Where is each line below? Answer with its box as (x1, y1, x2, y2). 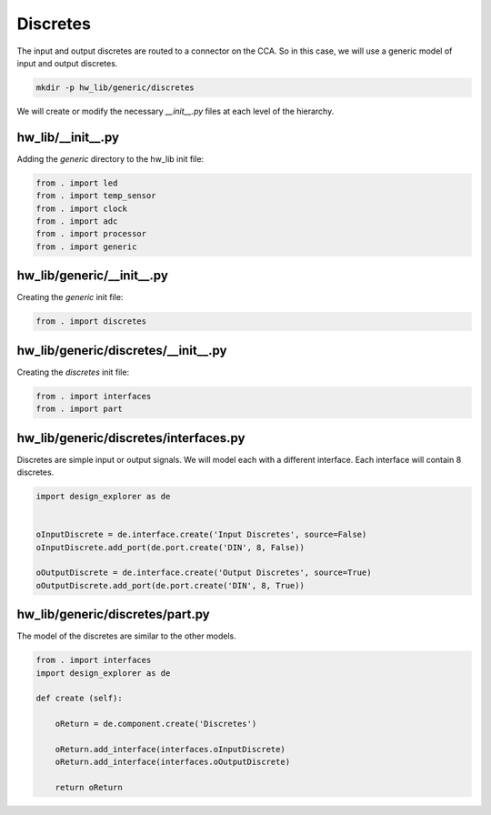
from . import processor (35, 228, 147, 239)
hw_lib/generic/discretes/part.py (16, 607, 210, 622)
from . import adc (35, 216, 118, 226)
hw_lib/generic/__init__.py (16, 268, 168, 284)
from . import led (35, 177, 118, 188)
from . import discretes (35, 317, 147, 327)
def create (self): (35, 693, 123, 704)
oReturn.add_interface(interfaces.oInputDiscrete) (55, 744, 286, 754)
